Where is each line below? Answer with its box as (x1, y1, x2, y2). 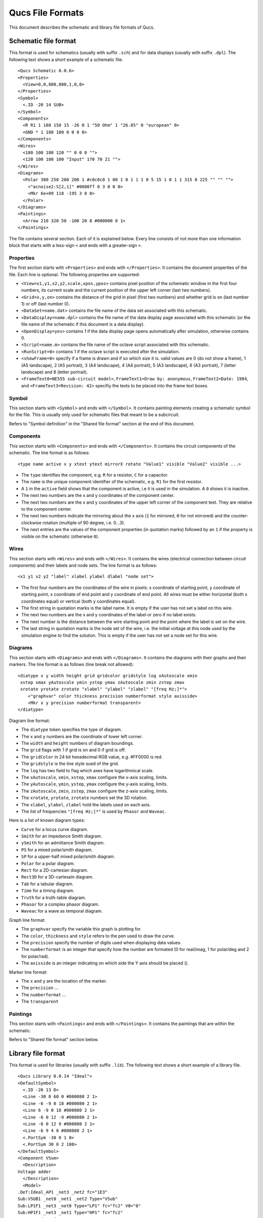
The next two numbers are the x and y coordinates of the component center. (21, 493, 175, 498)
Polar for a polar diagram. (21, 860, 75, 866)
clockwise (21, 519, 41, 526)
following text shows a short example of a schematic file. (9, 57, 123, 62)
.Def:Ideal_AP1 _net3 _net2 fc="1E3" (18, 1189, 108, 1195)
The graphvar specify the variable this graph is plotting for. (21, 926, 142, 932)
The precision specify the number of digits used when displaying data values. (21, 939, 182, 945)
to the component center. (21, 506, 73, 512)
